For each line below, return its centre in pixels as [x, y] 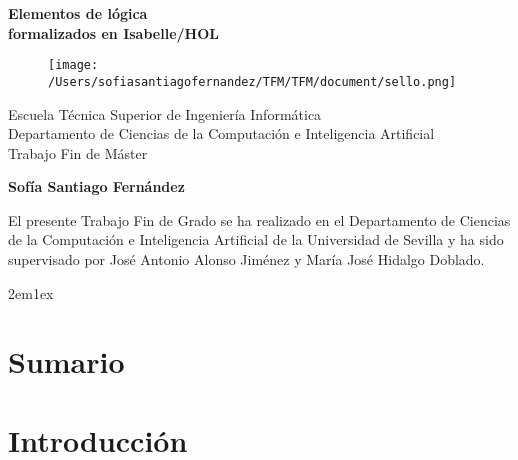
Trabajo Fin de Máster [78, 152]
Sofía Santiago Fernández [96, 186]
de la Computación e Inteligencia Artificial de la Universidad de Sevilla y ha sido [256, 239]
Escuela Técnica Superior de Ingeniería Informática [165, 113]
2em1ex [31, 292]
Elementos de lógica [78, 13]
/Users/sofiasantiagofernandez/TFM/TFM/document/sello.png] [252, 81]
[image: [73, 65]
